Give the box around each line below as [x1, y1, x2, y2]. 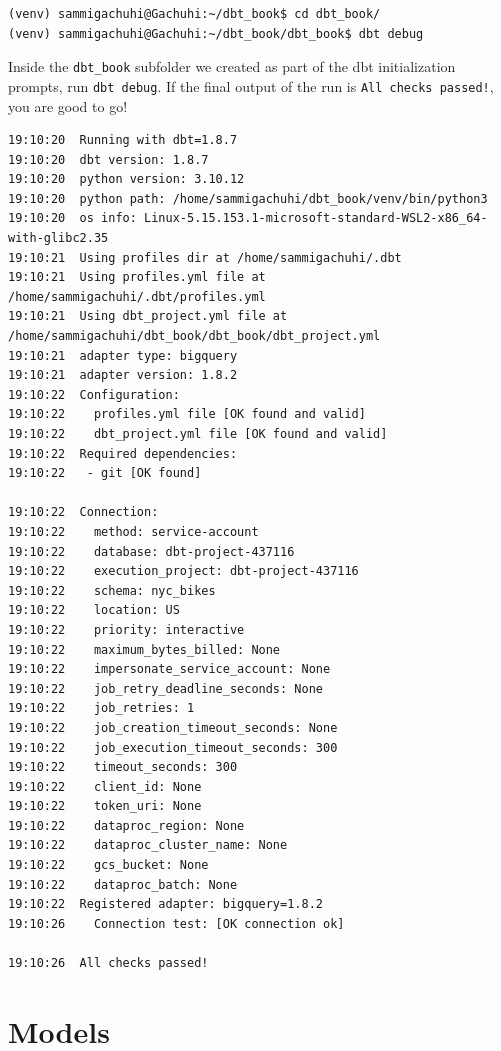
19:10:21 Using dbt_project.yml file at [8, 309, 288, 324]
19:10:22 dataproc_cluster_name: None [8, 838, 288, 853]
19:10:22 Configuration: [8, 387, 180, 402]
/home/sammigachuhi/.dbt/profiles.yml [8, 289, 266, 304]
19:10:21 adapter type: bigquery [8, 348, 238, 363]
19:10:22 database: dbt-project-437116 [8, 544, 295, 559]
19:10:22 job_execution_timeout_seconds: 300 [8, 740, 338, 755]
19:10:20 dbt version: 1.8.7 [8, 152, 209, 167]
